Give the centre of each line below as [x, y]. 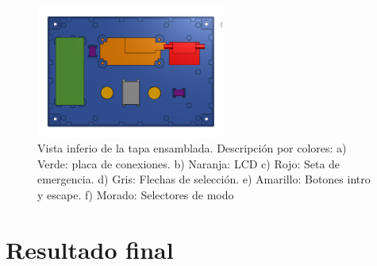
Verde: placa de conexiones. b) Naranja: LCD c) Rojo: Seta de [189, 163]
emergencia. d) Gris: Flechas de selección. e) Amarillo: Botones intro [204, 179]
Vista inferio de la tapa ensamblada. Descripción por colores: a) [192, 148]
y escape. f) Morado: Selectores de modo [136, 195]
